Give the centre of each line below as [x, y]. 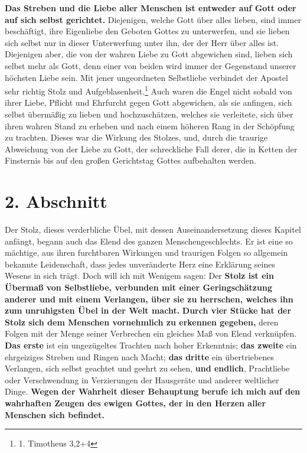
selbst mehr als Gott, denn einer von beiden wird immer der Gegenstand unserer [151, 65]
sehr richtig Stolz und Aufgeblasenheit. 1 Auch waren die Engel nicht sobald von [148, 90]
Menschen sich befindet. [55, 414]
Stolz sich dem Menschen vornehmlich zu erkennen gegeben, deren [142, 322]
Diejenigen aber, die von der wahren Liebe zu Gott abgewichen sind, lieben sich [149, 54]
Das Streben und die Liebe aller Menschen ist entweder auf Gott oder [151, 8]
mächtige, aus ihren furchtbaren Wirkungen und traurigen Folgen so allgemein [146, 252]
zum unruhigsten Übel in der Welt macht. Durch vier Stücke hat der [148, 310]
